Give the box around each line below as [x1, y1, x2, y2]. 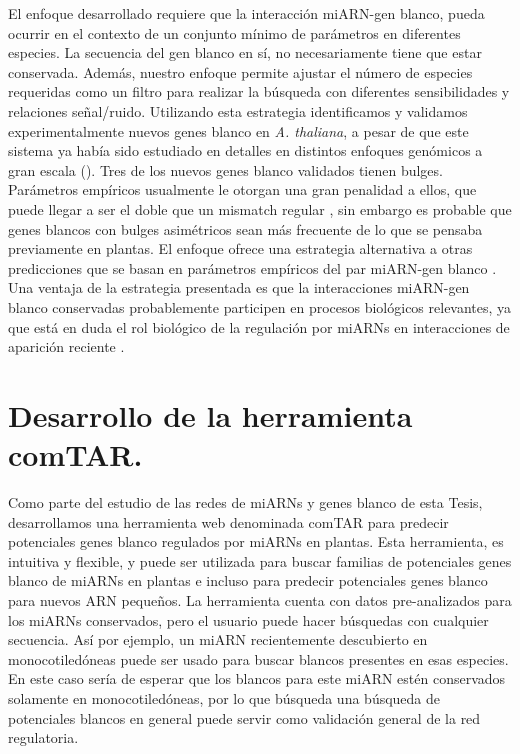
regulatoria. [8, 727, 79, 748]
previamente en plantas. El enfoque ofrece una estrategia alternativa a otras [8, 238, 473, 259]
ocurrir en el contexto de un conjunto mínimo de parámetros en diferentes [8, 22, 461, 43]
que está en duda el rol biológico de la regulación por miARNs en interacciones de [8, 316, 510, 337]
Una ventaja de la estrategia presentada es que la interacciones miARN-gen [8, 277, 470, 298]
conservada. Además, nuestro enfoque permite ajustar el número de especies [8, 61, 473, 82]
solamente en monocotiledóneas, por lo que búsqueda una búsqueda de [8, 687, 441, 708]
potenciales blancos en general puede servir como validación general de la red [8, 707, 481, 728]
